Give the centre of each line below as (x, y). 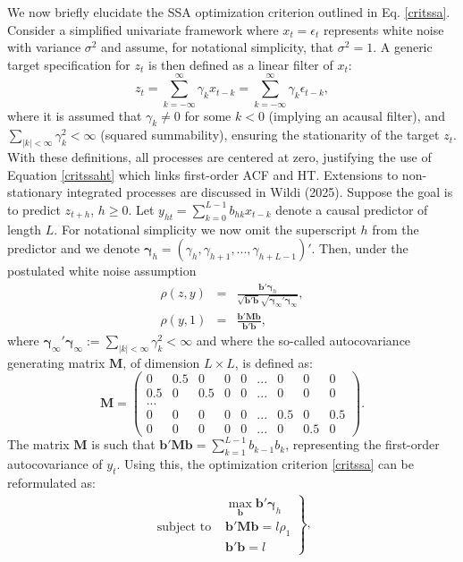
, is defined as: (274, 362)
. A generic (403, 47)
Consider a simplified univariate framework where (143, 29)
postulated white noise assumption (102, 271)
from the (396, 229)
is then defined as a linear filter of (241, 64)
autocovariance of (55, 464)
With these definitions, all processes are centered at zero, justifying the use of (219, 157)
